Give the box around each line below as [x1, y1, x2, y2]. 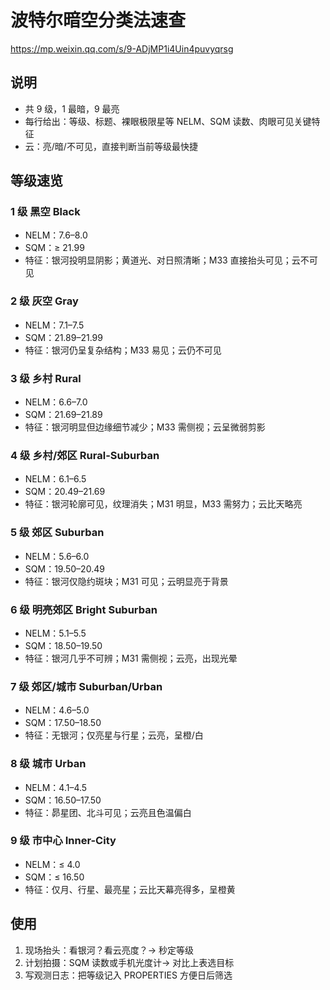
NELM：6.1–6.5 [24, 473, 87, 485]
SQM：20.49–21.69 [24, 486, 106, 498]
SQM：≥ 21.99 [24, 242, 85, 254]
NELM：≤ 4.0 [24, 858, 81, 870]
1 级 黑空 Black [10, 205, 81, 219]
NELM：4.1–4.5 [24, 781, 88, 793]
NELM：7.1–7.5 [24, 319, 85, 331]
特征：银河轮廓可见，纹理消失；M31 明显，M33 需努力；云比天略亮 [24, 498, 303, 510]
